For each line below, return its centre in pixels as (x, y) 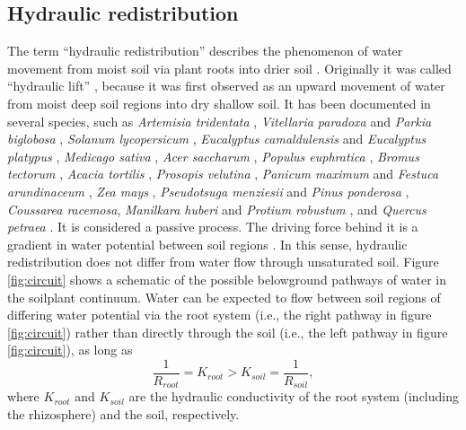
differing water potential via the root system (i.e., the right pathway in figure (220, 315)
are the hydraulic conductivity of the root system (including (294, 396)
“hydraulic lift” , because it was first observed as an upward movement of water (226, 86)
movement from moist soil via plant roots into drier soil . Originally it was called (229, 68)
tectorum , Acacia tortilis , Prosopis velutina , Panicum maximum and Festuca (223, 174)
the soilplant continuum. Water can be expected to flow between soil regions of (224, 297)
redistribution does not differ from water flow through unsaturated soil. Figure (223, 262)
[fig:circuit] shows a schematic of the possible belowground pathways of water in (227, 279)
